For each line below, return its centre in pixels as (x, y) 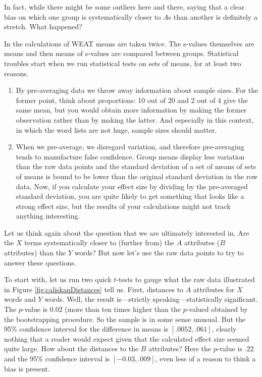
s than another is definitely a (213, 16)
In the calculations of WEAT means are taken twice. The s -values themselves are (129, 43)
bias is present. (27, 368)
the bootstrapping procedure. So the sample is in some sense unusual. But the (125, 319)
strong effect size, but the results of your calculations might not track (123, 206)
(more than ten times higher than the (123, 309)
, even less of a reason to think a (205, 358)
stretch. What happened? (43, 26)
